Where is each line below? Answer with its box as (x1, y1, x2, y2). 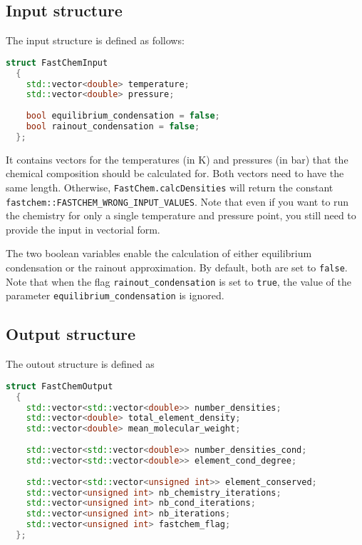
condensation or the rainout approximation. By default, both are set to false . (6, 260, 348, 275)
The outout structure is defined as (6, 356, 155, 371)
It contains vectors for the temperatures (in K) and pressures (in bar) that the (6, 151, 348, 166)
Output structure (6, 323, 136, 345)
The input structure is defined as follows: (6, 33, 185, 48)
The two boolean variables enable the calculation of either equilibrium (6, 246, 312, 261)
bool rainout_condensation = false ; (26, 121, 200, 132)
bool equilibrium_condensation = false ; (26, 111, 220, 121)
